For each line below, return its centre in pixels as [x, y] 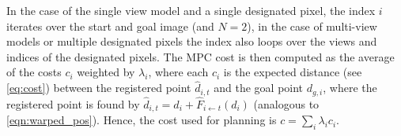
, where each [178, 72]
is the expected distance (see [293, 72]
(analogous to [286, 103]
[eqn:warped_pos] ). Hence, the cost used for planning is [142, 120]
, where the [350, 88]
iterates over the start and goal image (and [110, 26]
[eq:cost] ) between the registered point [99, 88]
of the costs [34, 72]
